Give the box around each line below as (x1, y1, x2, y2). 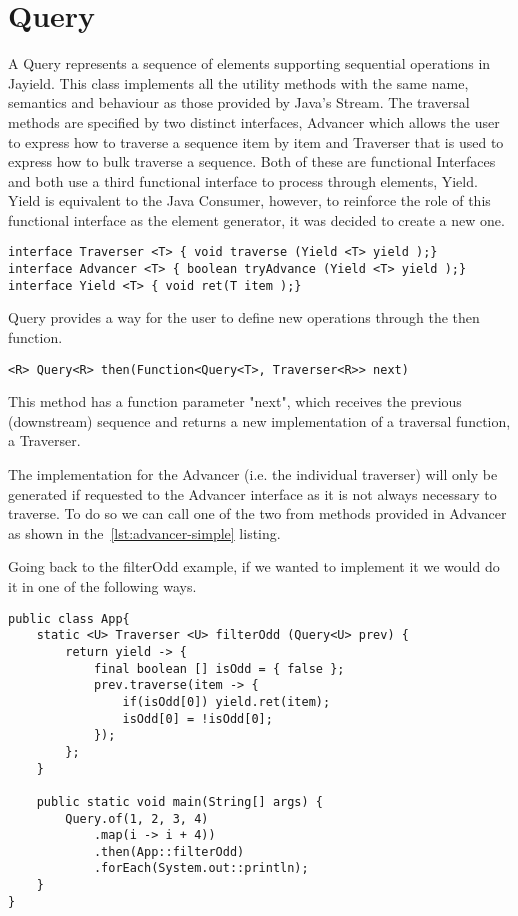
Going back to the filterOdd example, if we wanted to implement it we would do (8, 556, 500, 577)
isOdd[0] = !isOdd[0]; (122, 711, 273, 726)
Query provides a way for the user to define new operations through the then (8, 307, 480, 328)
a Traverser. (8, 430, 81, 451)
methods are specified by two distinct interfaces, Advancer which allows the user (8, 111, 500, 132)
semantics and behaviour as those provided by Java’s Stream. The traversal (8, 92, 470, 113)
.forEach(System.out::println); (93, 861, 309, 876)
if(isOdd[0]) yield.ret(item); (122, 694, 331, 709)
